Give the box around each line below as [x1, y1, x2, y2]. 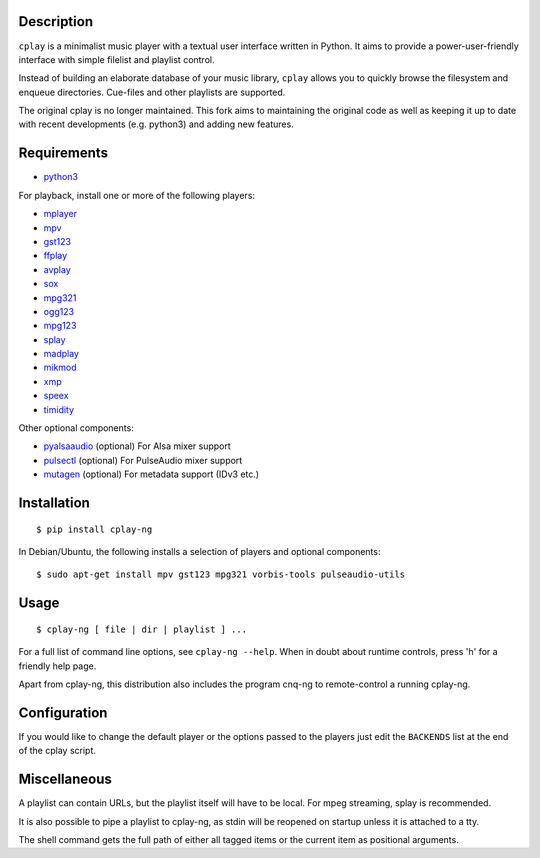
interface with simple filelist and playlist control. [18, 53, 215, 65]
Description [18, 13, 94, 30]
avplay [43, 263, 72, 275]
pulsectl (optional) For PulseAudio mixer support [43, 454, 243, 466]
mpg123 [43, 320, 77, 332]
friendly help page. [18, 660, 97, 672]
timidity [43, 403, 75, 415]
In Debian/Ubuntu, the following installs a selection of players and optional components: [18, 545, 381, 557]
